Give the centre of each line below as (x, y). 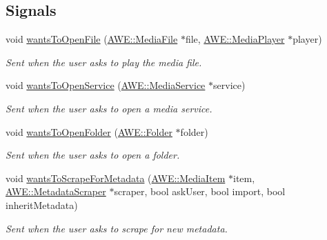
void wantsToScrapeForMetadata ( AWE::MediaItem (116, 178)
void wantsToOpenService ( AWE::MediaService (106, 85)
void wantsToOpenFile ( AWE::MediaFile (92, 39)
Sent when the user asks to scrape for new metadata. (117, 228)
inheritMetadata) (42, 204)
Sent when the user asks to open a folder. (93, 155)
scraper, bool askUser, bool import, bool (200, 191)
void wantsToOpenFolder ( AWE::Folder (89, 131)
